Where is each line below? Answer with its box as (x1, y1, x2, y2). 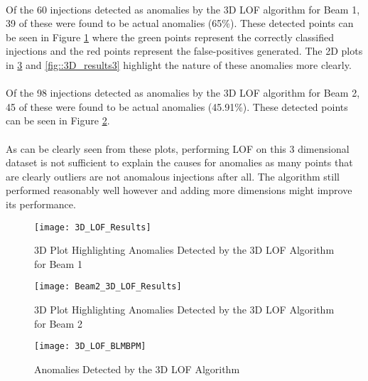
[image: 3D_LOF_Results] (34, 222, 151, 232)
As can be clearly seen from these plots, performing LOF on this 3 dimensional (6, 141, 350, 156)
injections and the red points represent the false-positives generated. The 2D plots (6, 43, 363, 58)
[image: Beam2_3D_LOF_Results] (34, 281, 182, 292)
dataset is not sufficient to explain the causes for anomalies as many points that (6, 155, 353, 170)
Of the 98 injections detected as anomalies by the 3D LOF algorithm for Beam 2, (6, 85, 360, 100)
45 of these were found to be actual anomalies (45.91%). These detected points (6, 99, 348, 114)
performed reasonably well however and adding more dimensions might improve (6, 183, 352, 198)
